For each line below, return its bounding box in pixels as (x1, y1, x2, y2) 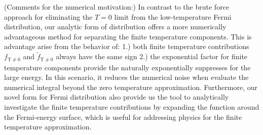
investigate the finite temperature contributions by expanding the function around (4, 102, 259, 112)
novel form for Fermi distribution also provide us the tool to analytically (4, 92, 229, 102)
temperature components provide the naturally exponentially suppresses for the (4, 62, 251, 72)
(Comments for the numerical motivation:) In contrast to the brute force (4, 2, 230, 12)
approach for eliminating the (4, 11, 93, 22)
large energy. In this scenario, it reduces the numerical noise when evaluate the (4, 72, 249, 82)
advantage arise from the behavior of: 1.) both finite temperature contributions (4, 41, 249, 52)
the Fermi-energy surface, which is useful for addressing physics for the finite (4, 111, 242, 122)
